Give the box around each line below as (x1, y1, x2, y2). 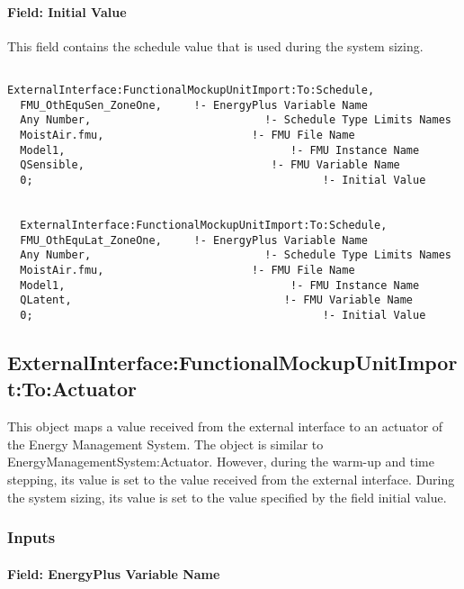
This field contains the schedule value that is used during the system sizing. (7, 36, 424, 55)
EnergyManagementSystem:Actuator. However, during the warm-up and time (7, 452, 434, 471)
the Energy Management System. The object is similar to (7, 434, 324, 453)
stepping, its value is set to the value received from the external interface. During (7, 469, 455, 488)
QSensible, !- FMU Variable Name (20, 159, 400, 172)
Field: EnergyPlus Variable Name (7, 564, 220, 583)
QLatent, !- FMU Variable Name (20, 294, 414, 307)
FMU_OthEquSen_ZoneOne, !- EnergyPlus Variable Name (20, 98, 368, 112)
